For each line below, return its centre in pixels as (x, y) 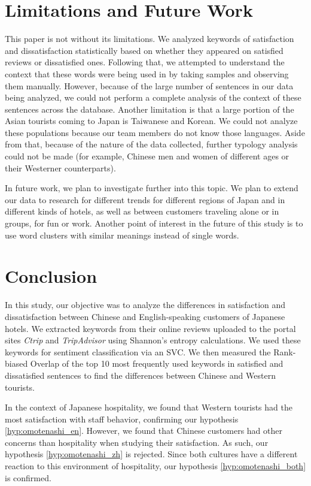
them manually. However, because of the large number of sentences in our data (149, 85)
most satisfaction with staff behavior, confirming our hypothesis (122, 419)
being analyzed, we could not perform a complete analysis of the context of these (153, 97)
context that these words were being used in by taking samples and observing (147, 73)
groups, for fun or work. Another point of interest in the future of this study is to (154, 223)
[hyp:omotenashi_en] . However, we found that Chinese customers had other (144, 431)
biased (16, 363)
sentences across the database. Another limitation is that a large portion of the (150, 109)
